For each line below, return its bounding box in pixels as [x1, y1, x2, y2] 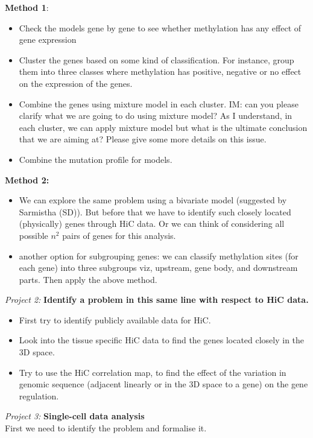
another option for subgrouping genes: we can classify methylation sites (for [19, 249, 299, 262]
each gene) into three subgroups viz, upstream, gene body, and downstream [19, 261, 298, 274]
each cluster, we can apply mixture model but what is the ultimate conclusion [19, 121, 308, 133]
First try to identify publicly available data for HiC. [19, 313, 211, 326]
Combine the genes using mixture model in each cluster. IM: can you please [19, 97, 299, 110]
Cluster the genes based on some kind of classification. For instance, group [19, 53, 294, 66]
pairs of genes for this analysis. [62, 229, 176, 241]
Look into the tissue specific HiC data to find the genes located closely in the [19, 334, 305, 346]
